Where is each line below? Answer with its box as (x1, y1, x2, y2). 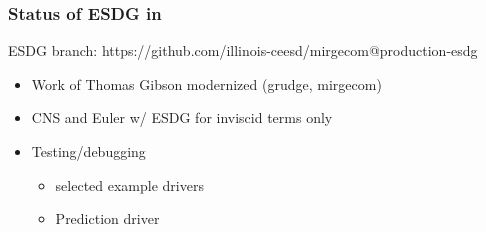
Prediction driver (55, 208, 160, 229)
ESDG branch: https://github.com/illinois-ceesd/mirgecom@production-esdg (8, 40, 478, 61)
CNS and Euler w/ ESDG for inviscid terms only (31, 107, 333, 128)
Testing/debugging (31, 141, 146, 161)
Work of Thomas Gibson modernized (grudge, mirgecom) (31, 73, 382, 94)
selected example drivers (55, 174, 204, 195)
